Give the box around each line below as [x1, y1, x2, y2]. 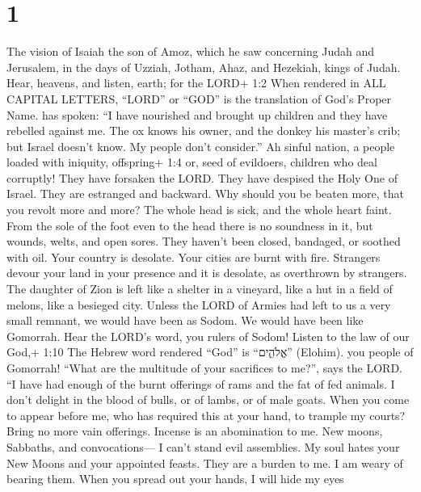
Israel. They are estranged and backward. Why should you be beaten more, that [6, 185, 404, 202]
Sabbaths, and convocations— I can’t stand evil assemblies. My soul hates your [6, 438, 400, 455]
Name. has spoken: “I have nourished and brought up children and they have [6, 106, 388, 123]
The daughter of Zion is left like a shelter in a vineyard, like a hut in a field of [6, 280, 393, 297]
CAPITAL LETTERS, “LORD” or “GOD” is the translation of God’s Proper [6, 90, 392, 107]
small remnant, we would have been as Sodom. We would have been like [6, 312, 364, 329]
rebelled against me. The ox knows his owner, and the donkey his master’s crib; [6, 122, 401, 139]
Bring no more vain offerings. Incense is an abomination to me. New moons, [6, 423, 383, 439]
